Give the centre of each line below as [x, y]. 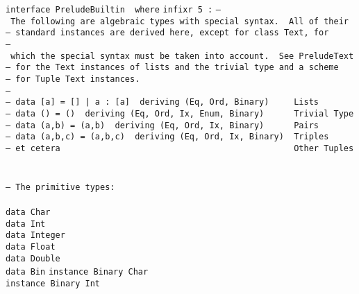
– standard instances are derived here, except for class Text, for [167, 33]
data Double [33, 258]
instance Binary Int [53, 283]
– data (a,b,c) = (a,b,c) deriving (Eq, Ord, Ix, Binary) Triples [167, 137]
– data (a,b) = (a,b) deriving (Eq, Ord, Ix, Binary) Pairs [162, 125]
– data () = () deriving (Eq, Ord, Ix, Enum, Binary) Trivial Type [180, 113]
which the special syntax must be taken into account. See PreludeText [182, 56]
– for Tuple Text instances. [73, 79]
